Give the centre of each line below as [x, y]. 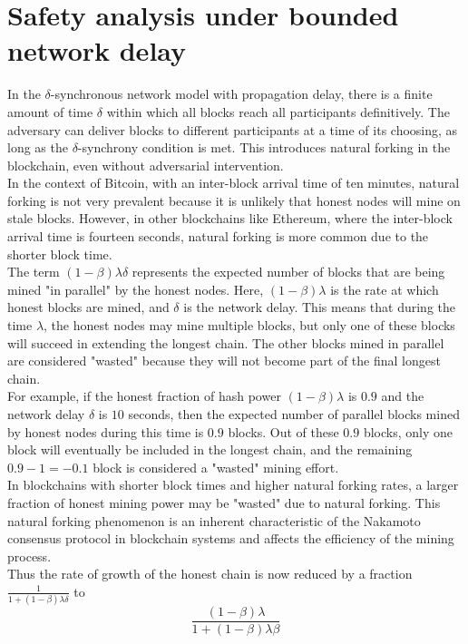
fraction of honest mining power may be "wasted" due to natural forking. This [224, 502]
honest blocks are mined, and [88, 307]
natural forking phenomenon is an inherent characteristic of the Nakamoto [214, 520]
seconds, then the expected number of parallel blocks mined [294, 414]
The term [34, 272]
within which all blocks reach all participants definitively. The [278, 111]
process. [29, 556]
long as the [38, 147]
